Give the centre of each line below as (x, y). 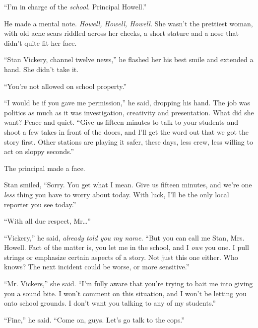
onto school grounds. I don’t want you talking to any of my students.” (110, 303)
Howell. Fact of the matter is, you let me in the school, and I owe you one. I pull (127, 247)
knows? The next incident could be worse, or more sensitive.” (97, 267)
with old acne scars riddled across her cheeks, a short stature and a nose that (121, 33)
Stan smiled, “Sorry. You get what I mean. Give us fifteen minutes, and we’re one (128, 185)
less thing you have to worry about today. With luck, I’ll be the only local (117, 194)
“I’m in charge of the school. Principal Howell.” (75, 6)
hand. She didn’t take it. (41, 69)
